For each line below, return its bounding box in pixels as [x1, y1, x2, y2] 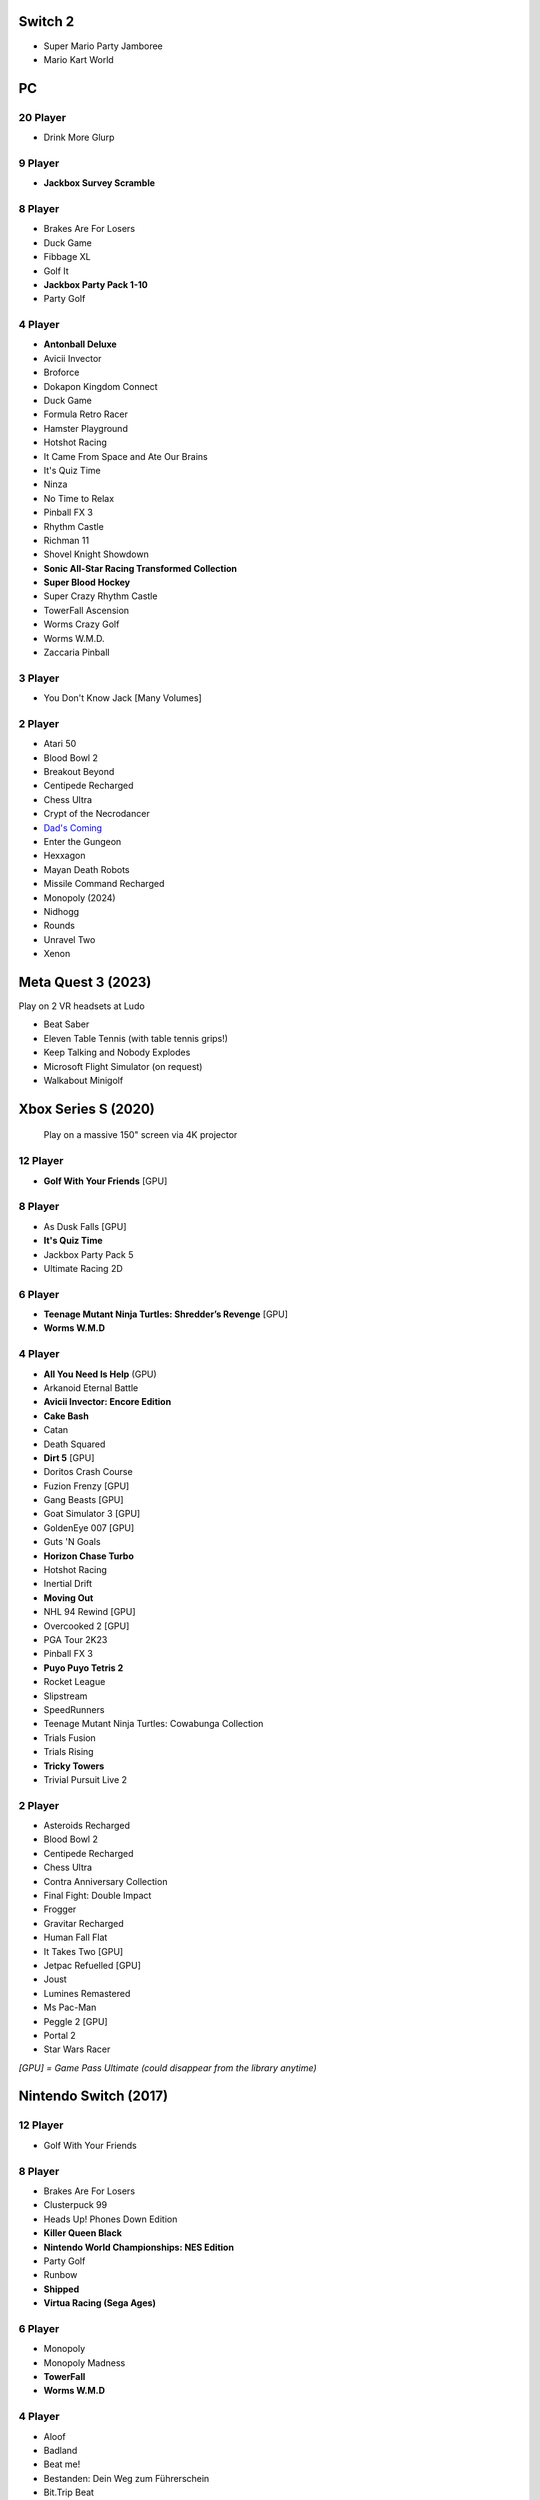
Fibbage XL [43, 251, 91, 263]
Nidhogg [43, 906, 80, 917]
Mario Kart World [43, 53, 114, 65]
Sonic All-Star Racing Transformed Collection [43, 562, 238, 574]
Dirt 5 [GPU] [43, 1451, 95, 1464]
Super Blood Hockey [43, 576, 131, 589]
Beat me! [43, 2458, 81, 2470]
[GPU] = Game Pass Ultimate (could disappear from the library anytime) [18, 2061, 317, 2074]
